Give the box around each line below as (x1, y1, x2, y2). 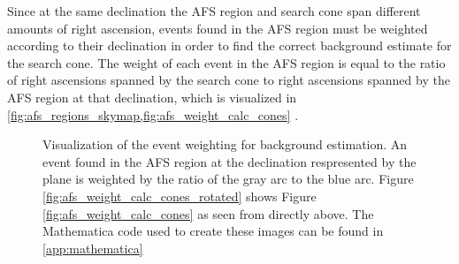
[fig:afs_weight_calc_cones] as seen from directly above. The (42, 204, 374, 223)
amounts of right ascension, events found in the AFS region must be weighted (7, 19, 428, 37)
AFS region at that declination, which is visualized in (7, 87, 297, 106)
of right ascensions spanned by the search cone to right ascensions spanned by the (7, 71, 450, 89)
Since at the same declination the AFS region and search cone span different (7, 2, 421, 19)
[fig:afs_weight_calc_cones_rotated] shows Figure (42, 186, 317, 205)
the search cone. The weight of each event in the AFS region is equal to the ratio (7, 53, 446, 72)
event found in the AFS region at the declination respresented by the (42, 152, 417, 170)
